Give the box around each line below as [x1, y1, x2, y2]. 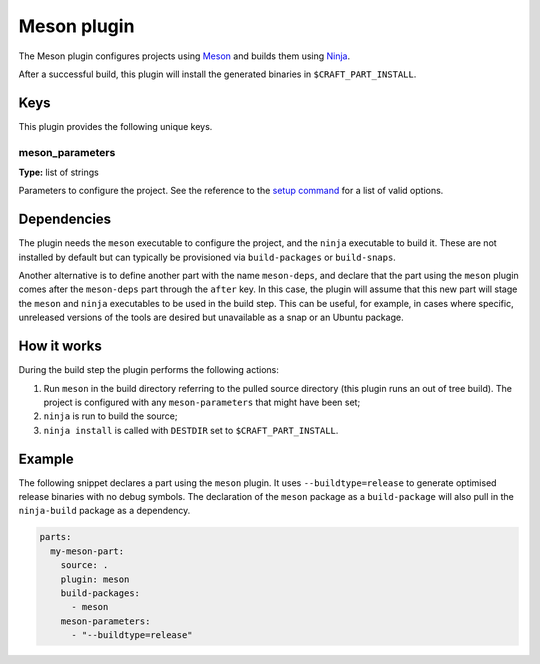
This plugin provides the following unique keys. [18, 120, 213, 132]
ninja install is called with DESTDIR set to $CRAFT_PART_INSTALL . [43, 424, 339, 436]
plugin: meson [60, 573, 130, 585]
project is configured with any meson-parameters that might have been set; [43, 396, 361, 408]
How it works [18, 338, 102, 355]
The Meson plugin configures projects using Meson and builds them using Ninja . [18, 50, 351, 62]
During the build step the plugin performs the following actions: [18, 364, 280, 376]
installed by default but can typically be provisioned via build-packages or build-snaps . [18, 251, 397, 263]
